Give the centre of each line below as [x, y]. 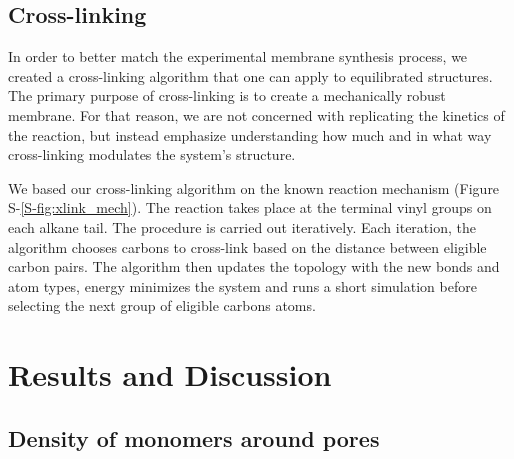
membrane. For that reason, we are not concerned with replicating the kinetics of [256, 114]
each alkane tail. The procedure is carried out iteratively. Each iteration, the [242, 226]
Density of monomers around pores [194, 437]
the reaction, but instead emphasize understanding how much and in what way [250, 134]
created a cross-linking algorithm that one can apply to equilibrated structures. [250, 75]
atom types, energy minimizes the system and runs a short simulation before [242, 285]
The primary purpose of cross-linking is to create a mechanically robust [227, 95]
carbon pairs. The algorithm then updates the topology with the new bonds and [254, 266]
